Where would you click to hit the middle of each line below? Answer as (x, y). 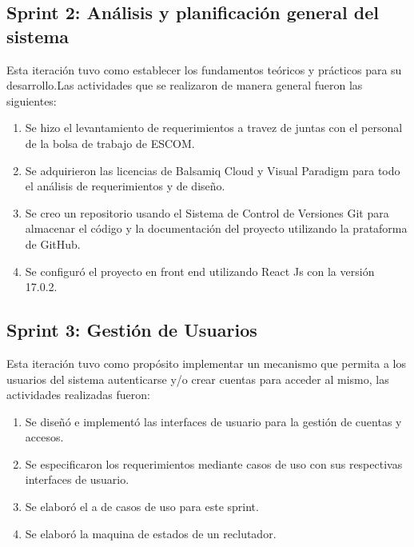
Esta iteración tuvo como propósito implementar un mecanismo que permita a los (206, 363)
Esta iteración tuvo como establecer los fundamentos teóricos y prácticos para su (204, 69)
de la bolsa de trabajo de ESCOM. (110, 143)
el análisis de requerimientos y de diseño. (125, 186)
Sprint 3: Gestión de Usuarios (132, 330)
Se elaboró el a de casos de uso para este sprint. (142, 507)
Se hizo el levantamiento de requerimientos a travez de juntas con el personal (214, 128)
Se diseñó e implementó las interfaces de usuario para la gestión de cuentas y (213, 421)
